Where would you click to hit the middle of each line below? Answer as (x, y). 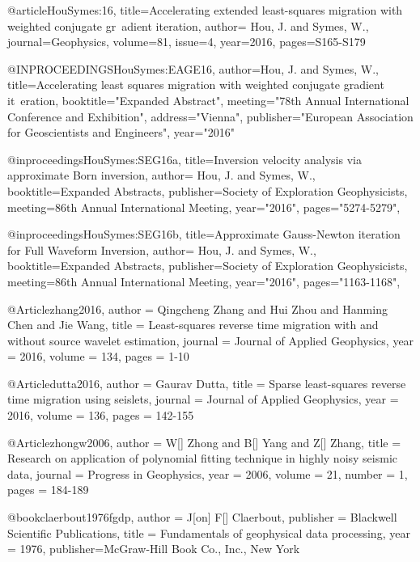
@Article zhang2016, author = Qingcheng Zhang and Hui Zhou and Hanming (197, 308)
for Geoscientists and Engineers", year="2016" (121, 132)
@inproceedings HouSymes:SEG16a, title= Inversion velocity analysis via (185, 159)
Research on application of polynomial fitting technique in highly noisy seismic (203, 458)
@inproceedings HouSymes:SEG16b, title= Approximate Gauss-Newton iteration (204, 234)
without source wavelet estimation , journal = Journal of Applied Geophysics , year (211, 340)
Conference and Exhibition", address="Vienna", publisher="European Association (210, 116)
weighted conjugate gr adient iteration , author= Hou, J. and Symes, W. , (188, 25)
